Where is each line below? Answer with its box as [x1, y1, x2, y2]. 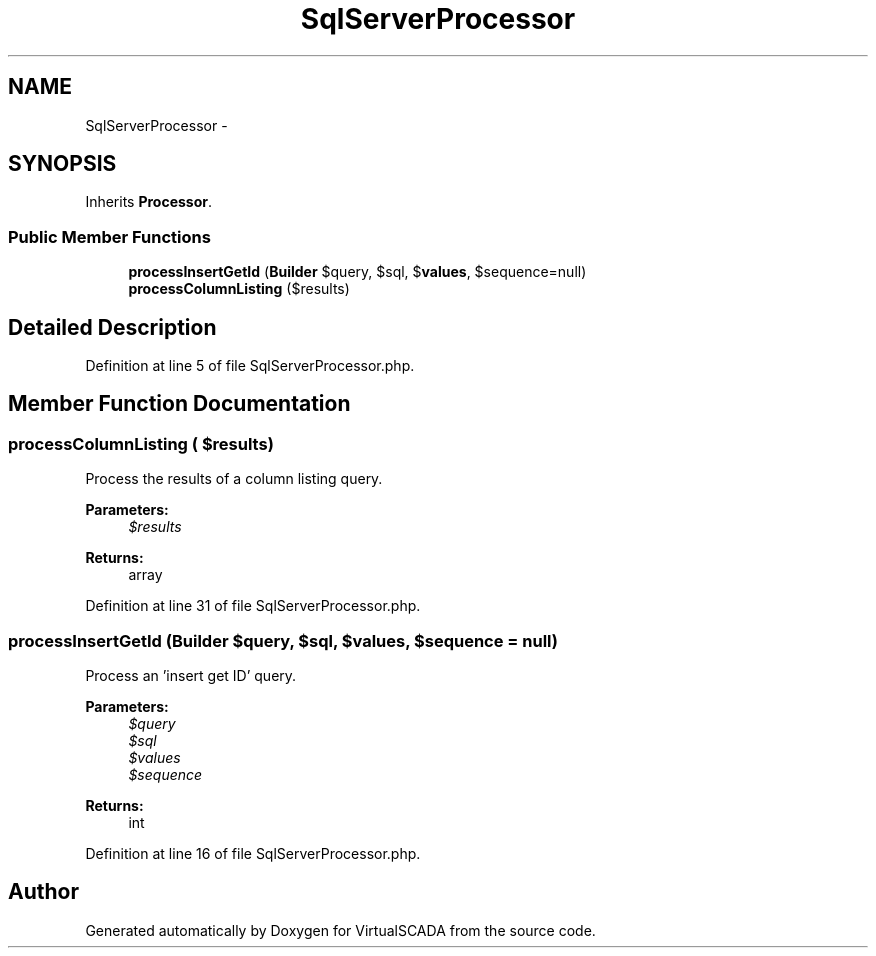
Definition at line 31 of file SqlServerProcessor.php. [85, 597, 421, 615]
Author [8, 879, 79, 905]
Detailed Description [8, 314, 217, 340]
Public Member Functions [8, 226, 211, 247]
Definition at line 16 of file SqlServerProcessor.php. [85, 845, 421, 862]
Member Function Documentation [8, 391, 351, 417]
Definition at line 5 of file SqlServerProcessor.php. [85, 357, 415, 375]
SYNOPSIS [8, 151, 117, 177]
